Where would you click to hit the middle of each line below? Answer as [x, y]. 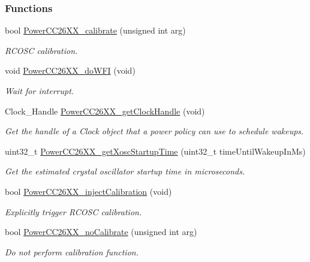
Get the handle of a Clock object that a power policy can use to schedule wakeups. [154, 131]
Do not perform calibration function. [72, 252]
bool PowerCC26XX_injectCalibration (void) [88, 191]
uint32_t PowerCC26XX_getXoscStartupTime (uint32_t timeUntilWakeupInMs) [155, 151]
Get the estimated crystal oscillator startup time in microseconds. [125, 171]
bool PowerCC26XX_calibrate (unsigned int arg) [95, 30]
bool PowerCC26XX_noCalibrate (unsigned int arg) [101, 232]
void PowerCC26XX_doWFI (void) [70, 70]
